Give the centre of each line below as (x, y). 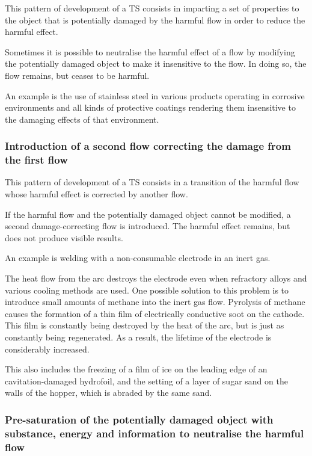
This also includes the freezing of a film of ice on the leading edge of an (136, 369)
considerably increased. (47, 349)
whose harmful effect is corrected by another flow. (96, 194)
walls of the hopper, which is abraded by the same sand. (109, 393)
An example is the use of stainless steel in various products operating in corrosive (155, 95)
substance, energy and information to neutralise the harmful (154, 433)
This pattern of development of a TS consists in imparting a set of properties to (152, 8)
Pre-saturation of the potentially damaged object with (139, 419)
